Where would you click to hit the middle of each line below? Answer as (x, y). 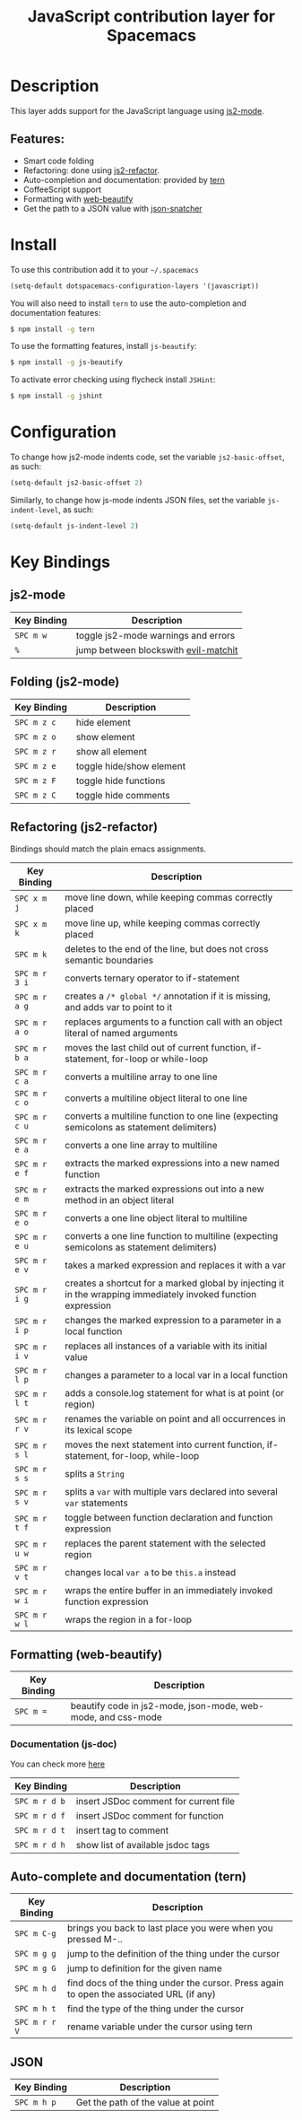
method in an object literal (119, 1200)
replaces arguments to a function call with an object (174, 1022)
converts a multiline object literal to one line (156, 1098)
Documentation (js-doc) (64, 1744)
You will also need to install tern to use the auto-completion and (129, 303)
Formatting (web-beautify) (86, 1654)
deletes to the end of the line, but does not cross (167, 948)
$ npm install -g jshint (56, 397)
